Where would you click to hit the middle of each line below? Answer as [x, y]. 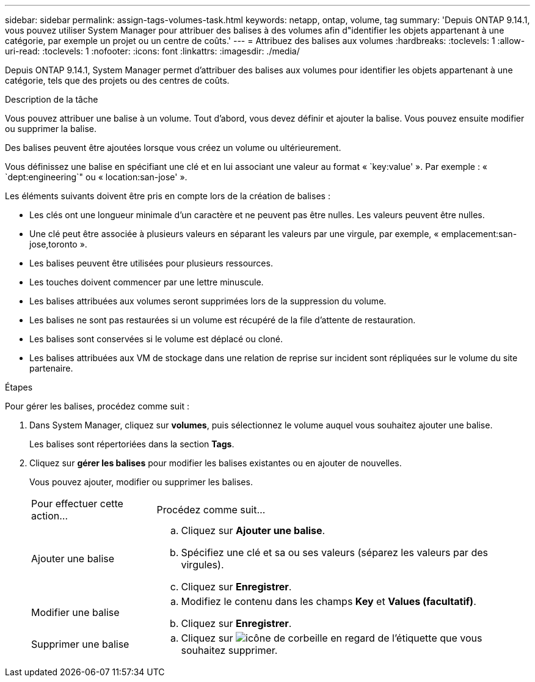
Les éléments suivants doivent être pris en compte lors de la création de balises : [168, 196]
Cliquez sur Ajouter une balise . [253, 530]
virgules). [202, 565]
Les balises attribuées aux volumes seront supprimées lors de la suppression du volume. [208, 301]
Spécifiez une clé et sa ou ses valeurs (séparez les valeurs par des [334, 552]
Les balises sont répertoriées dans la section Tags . [132, 444]
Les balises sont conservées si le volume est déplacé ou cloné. [156, 339]
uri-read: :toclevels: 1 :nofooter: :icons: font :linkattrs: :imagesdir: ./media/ [152, 51]
